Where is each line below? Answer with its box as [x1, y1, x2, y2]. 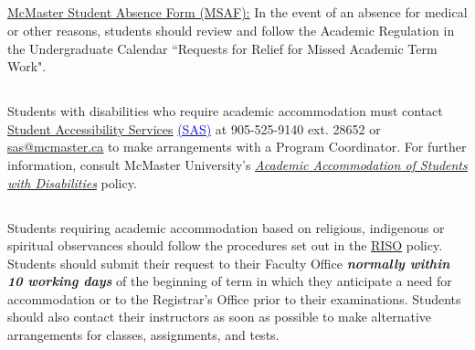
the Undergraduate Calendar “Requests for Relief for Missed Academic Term [7, 38, 438, 58]
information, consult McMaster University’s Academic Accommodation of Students [7, 154, 468, 174]
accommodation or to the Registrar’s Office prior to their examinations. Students [7, 289, 461, 308]
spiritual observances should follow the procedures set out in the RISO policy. [7, 236, 443, 255]
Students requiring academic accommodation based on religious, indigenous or [7, 217, 445, 237]
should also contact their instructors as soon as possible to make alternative [7, 307, 431, 326]
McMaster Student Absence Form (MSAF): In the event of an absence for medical [7, 3, 468, 22]
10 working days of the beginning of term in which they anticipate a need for [7, 271, 452, 291]
